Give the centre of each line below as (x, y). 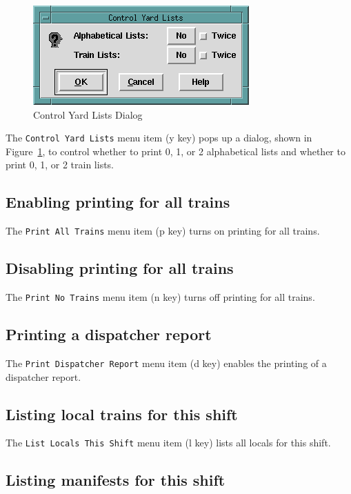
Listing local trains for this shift (122, 414)
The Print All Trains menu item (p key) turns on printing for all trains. (163, 231)
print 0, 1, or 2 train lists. (60, 165)
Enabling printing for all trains (118, 202)
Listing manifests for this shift (116, 480)
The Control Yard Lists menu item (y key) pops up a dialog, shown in (159, 138)
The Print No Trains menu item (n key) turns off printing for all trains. (160, 297)
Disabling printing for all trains (120, 268)
